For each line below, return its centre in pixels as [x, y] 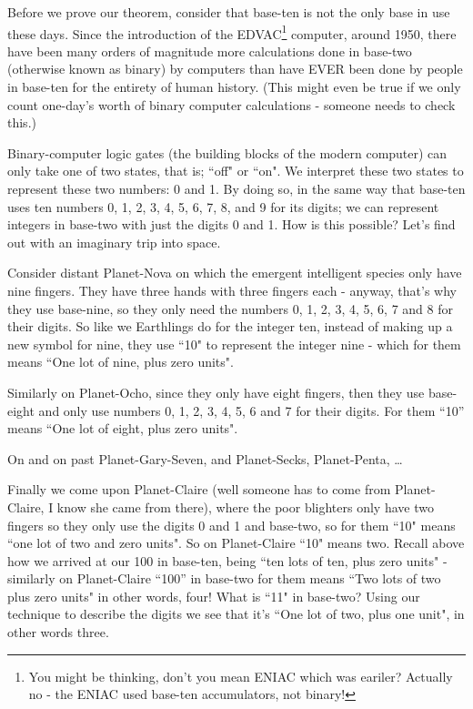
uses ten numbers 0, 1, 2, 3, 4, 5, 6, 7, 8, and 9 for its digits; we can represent [223, 206]
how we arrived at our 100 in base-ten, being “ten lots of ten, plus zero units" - [227, 560]
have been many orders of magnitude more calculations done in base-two [210, 51]
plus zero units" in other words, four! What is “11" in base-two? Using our [214, 596]
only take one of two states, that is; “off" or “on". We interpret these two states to [236, 171]
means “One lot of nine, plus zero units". [121, 362]
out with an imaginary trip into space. [114, 242]
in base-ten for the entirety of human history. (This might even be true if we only [234, 87]
